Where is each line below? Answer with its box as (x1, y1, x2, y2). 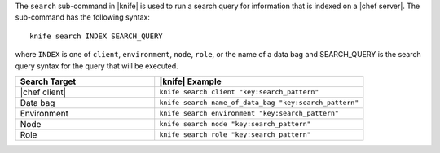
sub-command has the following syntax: (15, 12, 151, 22)
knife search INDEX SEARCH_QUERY (29, 31, 163, 41)
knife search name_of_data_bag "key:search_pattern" (159, 98, 359, 107)
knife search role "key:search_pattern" (159, 130, 311, 139)
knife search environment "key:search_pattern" (159, 109, 340, 118)
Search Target (20, 76, 77, 87)
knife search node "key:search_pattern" (159, 120, 311, 129)
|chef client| (20, 86, 67, 98)
